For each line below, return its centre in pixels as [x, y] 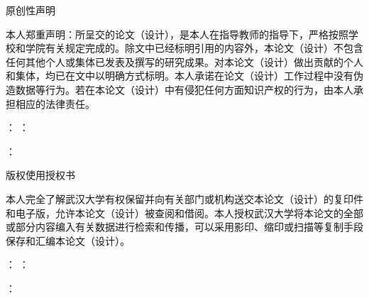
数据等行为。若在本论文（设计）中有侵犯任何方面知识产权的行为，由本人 [184, 89]
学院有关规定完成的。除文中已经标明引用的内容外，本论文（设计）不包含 [194, 48]
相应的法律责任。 [55, 103]
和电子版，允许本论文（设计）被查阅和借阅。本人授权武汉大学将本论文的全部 [184, 213]
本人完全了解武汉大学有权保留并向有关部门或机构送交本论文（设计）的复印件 [184, 198]
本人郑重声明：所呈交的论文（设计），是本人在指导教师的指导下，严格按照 [177, 34]
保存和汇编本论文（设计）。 [68, 240]
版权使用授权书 [40, 175]
